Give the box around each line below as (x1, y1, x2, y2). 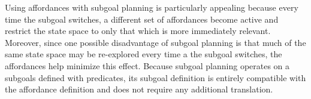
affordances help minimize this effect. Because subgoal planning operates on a (5, 59, 290, 72)
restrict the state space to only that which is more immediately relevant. (5, 24, 271, 37)
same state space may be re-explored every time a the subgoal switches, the (5, 48, 282, 60)
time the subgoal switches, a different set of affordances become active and (5, 13, 279, 25)
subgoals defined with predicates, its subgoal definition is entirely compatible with (5, 71, 306, 83)
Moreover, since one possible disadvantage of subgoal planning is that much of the (5, 36, 306, 48)
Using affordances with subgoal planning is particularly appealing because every (5, 1, 298, 13)
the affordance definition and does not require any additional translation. (5, 83, 273, 95)
